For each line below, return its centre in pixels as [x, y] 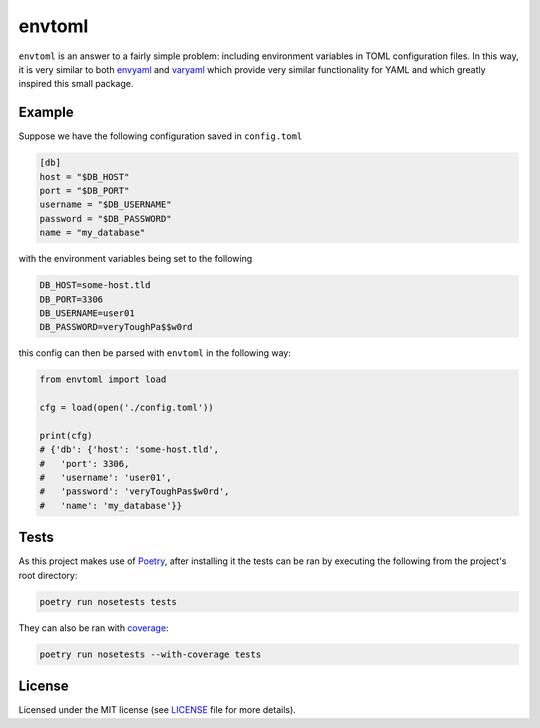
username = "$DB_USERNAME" [105, 204]
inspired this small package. [76, 84]
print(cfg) [66, 435]
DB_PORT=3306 [71, 299]
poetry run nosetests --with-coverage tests [150, 654]
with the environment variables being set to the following [135, 259]
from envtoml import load [103, 379]
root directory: [48, 575]
